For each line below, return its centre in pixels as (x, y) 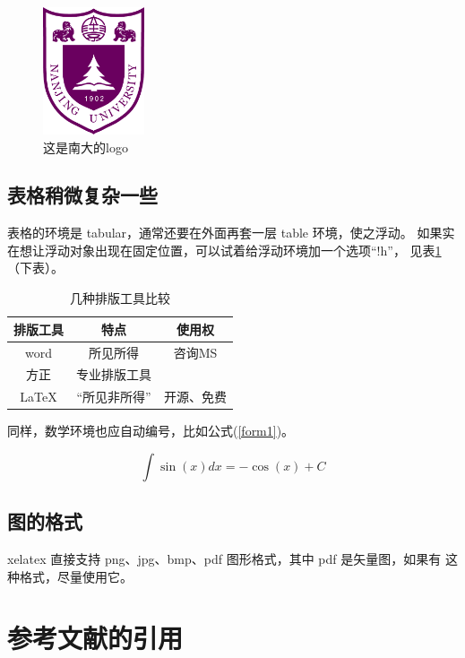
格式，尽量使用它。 (76, 576)
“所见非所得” (114, 397)
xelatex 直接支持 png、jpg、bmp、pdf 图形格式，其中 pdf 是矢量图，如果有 (224, 559)
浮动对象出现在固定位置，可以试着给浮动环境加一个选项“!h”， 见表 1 (243, 250)
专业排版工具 (114, 374)
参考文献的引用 (95, 638)
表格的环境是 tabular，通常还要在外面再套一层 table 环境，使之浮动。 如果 (225, 233)
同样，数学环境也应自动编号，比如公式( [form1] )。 (151, 431)
